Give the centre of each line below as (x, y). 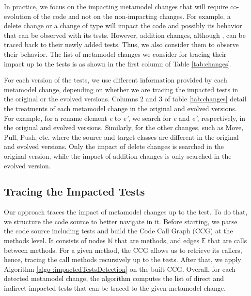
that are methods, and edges (157, 240)
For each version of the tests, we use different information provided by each (116, 80)
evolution (18, 16)
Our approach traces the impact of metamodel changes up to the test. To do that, (126, 212)
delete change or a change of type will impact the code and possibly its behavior (123, 25)
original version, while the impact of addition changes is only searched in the (118, 156)
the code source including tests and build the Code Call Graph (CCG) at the (118, 231)
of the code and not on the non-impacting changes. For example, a (132, 16)
